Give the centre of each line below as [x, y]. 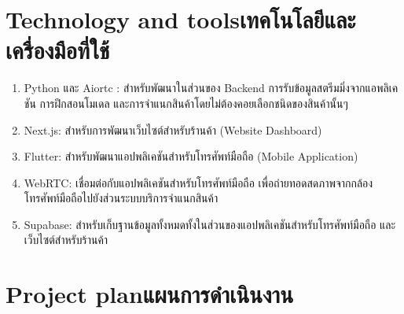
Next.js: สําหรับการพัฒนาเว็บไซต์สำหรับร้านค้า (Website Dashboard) [173, 129]
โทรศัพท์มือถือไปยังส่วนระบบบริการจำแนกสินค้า [121, 198]
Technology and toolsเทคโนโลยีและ [181, 19]
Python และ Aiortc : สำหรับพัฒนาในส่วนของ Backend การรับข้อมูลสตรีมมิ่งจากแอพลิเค [211, 88]
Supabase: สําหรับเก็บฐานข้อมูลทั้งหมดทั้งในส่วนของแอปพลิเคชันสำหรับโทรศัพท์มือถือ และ [210, 224]
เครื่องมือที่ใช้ [58, 50]
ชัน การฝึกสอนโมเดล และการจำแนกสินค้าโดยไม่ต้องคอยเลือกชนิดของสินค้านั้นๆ [186, 103]
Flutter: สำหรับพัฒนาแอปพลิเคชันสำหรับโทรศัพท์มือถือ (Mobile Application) [191, 156]
